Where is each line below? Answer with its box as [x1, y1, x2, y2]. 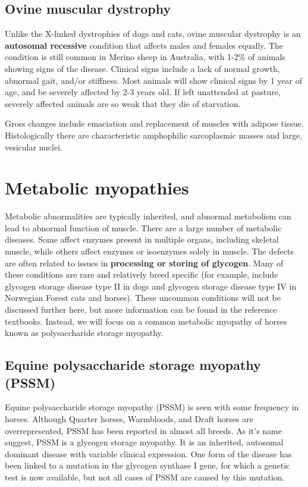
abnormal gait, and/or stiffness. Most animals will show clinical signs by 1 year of [5, 74, 303, 86]
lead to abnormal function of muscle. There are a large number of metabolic [5, 221, 282, 234]
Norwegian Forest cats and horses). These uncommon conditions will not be [5, 291, 281, 304]
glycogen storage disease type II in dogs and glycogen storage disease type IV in [5, 279, 297, 292]
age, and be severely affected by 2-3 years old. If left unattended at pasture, [5, 86, 281, 98]
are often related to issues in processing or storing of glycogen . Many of [5, 256, 284, 269]
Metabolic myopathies [5, 175, 189, 200]
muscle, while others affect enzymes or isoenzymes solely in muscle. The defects [5, 245, 294, 257]
